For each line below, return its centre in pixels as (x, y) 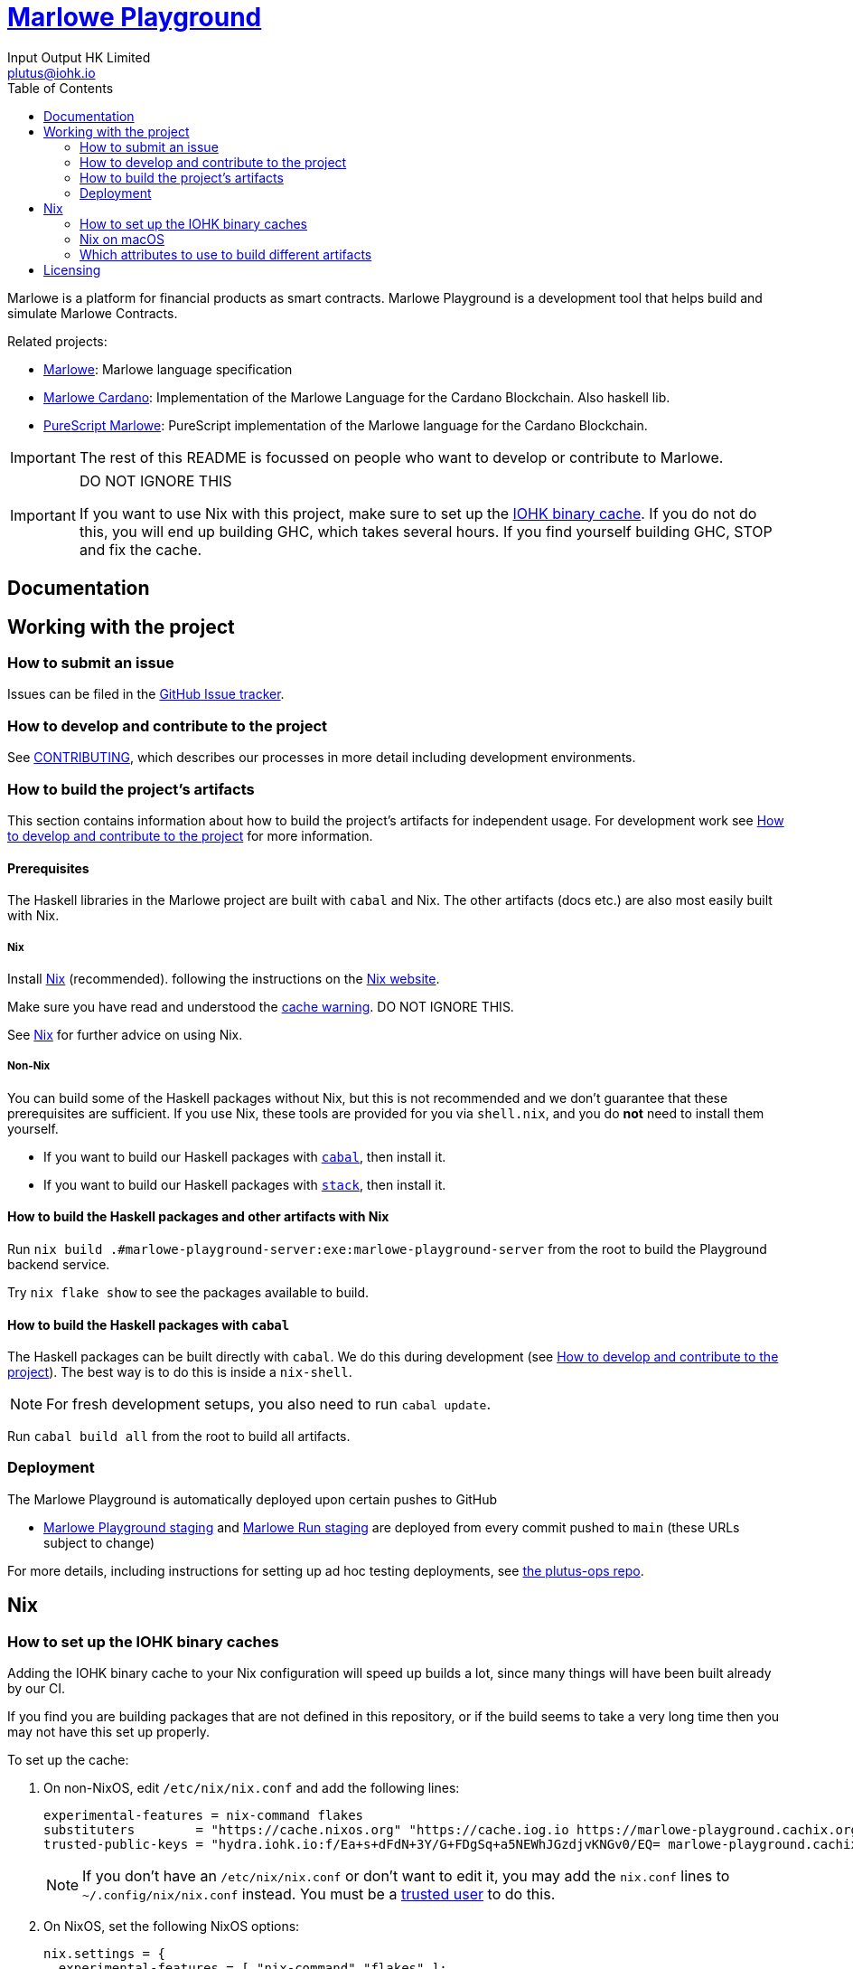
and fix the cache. (141, 549)
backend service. (59, 1264)
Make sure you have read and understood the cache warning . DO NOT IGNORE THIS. (261, 1006)
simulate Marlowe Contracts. (93, 313)
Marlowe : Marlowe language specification (168, 369)
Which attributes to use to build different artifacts (226, 254)
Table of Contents (61, 88)
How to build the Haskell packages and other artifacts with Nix (198, 1217)
